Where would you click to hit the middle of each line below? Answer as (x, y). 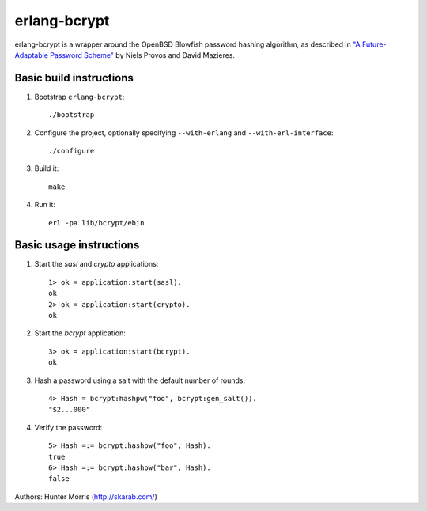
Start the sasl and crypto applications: (96, 264)
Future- (374, 44)
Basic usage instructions (77, 245)
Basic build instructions (74, 78)
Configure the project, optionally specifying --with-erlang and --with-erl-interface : (184, 132)
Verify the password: (68, 427)
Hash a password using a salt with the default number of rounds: (140, 380)
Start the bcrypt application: (80, 333)
